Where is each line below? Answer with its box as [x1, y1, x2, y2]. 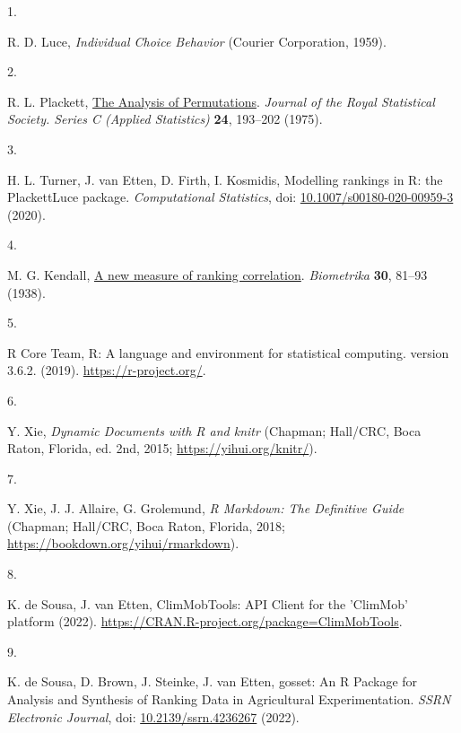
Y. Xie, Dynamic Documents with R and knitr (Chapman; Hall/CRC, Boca [7, 421, 422, 440]
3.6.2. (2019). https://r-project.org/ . [7, 361, 206, 380]
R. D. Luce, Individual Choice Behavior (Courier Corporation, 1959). [7, 31, 387, 50]
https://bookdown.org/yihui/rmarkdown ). [7, 534, 239, 553]
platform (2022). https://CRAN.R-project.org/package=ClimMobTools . [7, 612, 403, 631]
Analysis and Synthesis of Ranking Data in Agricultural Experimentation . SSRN [7, 690, 451, 709]
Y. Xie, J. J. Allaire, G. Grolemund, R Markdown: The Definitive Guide [7, 499, 404, 518]
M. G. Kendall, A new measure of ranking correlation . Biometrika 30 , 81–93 [7, 265, 428, 284]
